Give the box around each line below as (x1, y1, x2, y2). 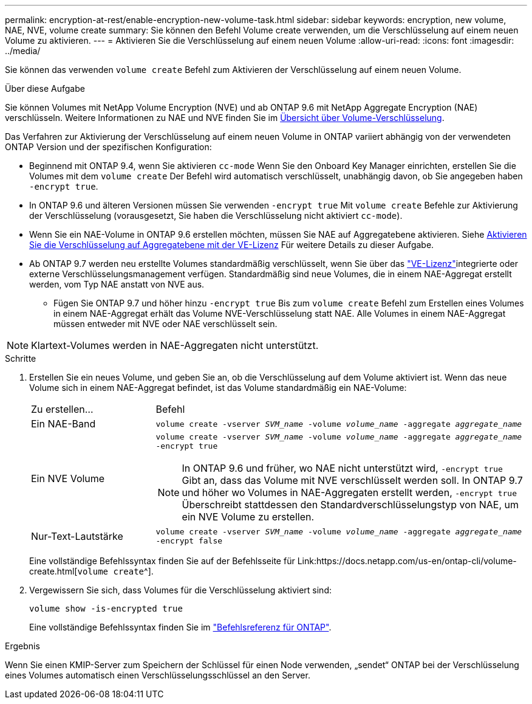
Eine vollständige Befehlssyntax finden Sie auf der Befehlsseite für (29, 556, 295, 566)
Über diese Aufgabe (5, 83, 85, 94)
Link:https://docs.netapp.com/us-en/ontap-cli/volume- (297, 556, 517, 566)
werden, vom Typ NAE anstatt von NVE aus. (29, 279, 205, 289)
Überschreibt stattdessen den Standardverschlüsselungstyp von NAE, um (182, 499, 519, 511)
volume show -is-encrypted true (29, 604, 183, 613)
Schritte (5, 353, 36, 364)
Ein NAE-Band (31, 418, 96, 430)
